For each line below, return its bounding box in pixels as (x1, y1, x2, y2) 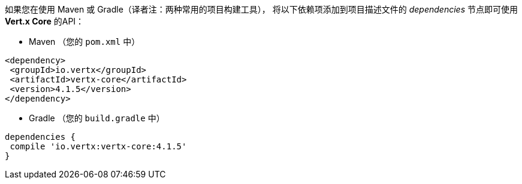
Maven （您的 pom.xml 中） (29, 36, 140, 47)
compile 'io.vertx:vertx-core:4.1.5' (10, 142, 187, 151)
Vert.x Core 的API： (5, 16, 85, 26)
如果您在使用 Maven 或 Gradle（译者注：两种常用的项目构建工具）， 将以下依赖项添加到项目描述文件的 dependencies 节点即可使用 (5, 4, 518, 14)
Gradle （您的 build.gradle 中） (29, 113, 165, 123)
